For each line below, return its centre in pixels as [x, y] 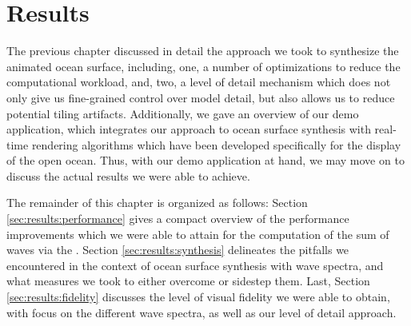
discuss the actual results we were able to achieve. [128, 175]
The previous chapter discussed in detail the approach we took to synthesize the [203, 51]
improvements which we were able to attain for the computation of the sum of [198, 234]
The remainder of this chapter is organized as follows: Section [157, 203]
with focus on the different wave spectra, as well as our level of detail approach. [202, 312]
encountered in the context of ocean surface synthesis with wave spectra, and [195, 265]
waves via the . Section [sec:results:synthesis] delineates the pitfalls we [178, 250]
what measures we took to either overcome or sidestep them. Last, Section [188, 281]
